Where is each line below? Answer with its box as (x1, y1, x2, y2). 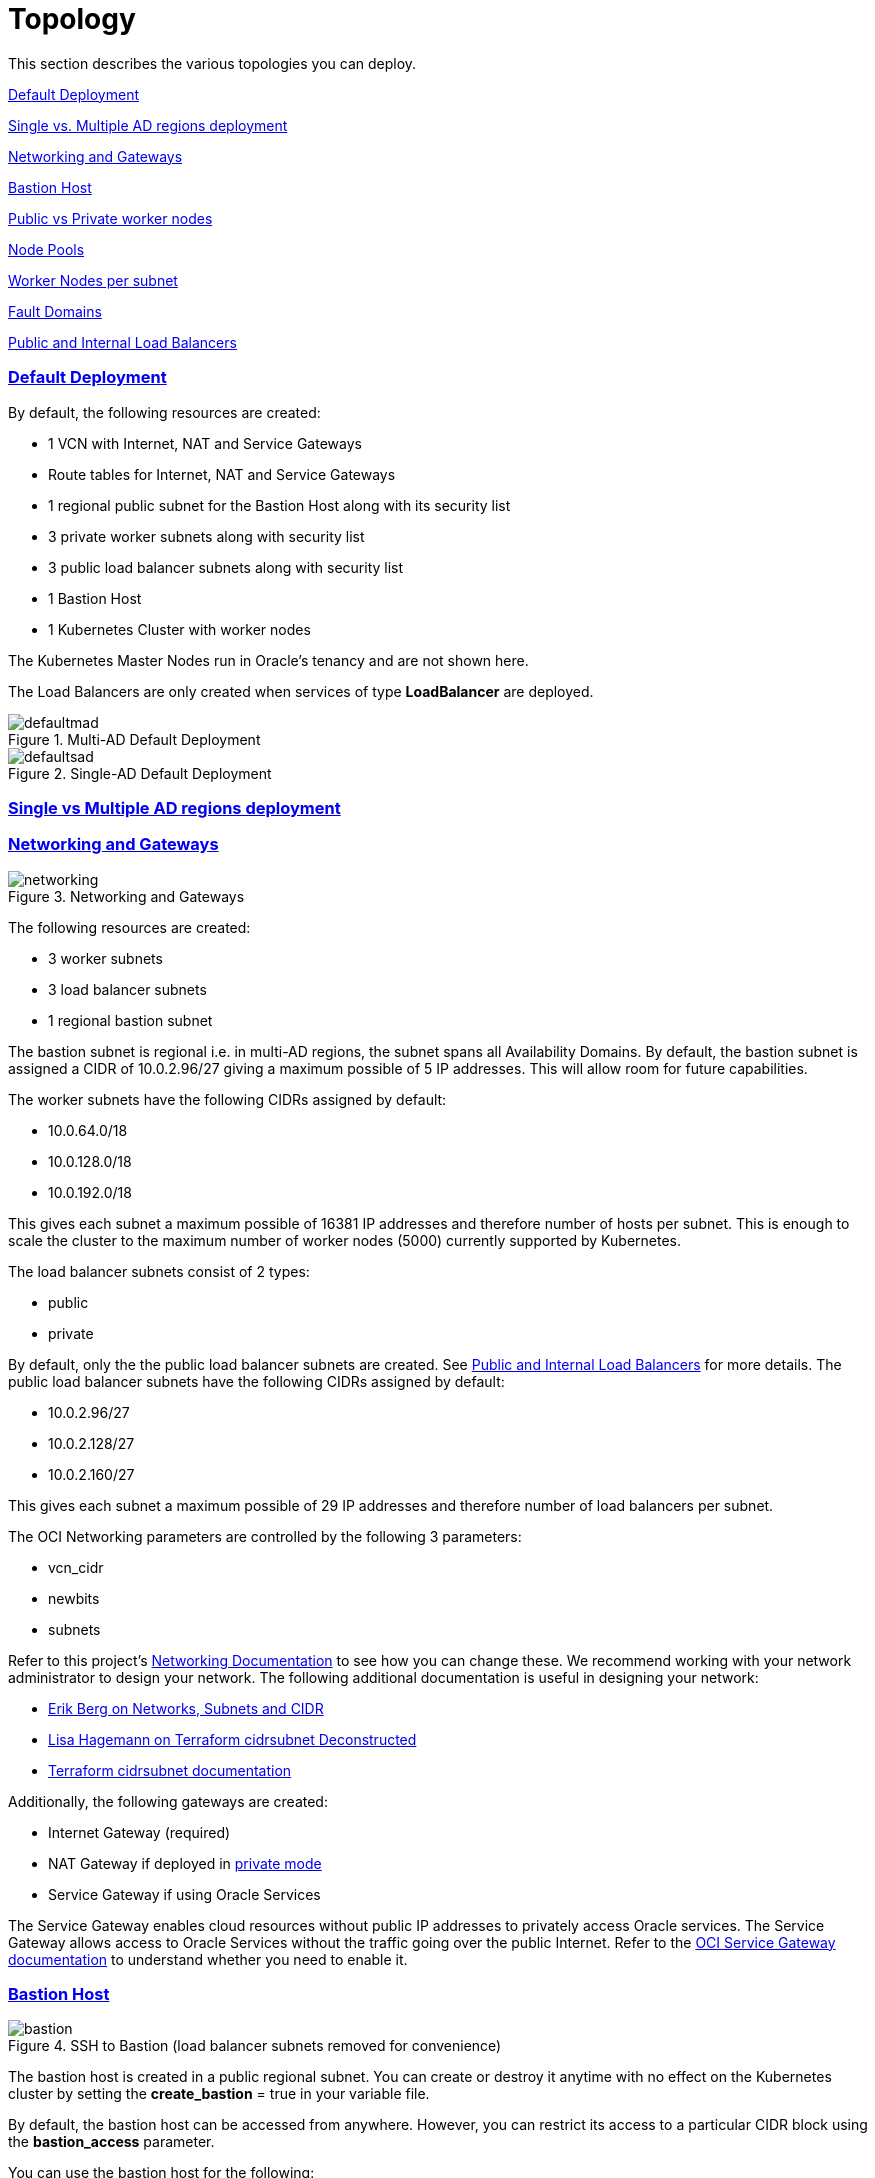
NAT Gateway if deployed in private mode (48, 1854, 322, 1872)
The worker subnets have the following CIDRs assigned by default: (8, 1090, 447, 1108)
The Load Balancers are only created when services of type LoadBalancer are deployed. (8, 682, 594, 700)
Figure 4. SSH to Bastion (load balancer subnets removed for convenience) (8, 2037, 502, 2055)
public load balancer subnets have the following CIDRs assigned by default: (8, 1372, 505, 1390)
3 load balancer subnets (48, 980, 207, 998)
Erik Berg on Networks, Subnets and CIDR (48, 1699, 324, 1717)
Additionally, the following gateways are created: (8, 1792, 328, 1810)
